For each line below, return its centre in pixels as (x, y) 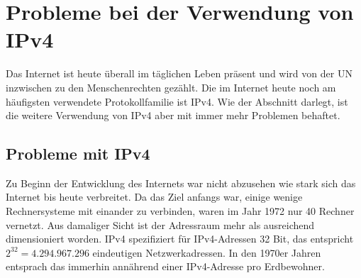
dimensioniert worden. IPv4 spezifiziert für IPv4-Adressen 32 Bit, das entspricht (180, 239)
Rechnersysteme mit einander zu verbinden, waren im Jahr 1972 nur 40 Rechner (180, 211)
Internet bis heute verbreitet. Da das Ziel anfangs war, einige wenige (154, 197)
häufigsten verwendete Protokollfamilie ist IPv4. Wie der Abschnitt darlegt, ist (177, 101)
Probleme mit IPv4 (78, 154)
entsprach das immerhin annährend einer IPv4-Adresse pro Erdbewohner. (165, 266)
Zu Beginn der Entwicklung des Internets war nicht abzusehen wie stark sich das (181, 183)
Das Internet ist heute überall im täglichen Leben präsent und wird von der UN (179, 73)
